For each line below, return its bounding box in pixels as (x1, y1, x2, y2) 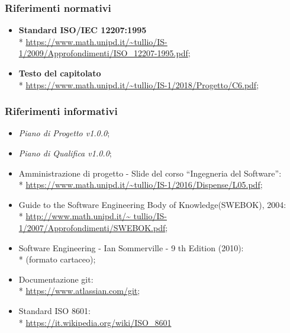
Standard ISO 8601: (18, 304, 91, 316)
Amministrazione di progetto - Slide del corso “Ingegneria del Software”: (18, 166, 282, 179)
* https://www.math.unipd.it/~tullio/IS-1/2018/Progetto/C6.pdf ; (18, 78, 259, 91)
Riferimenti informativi (5, 104, 118, 119)
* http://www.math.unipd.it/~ (18, 210, 131, 222)
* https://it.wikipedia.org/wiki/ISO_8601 (18, 316, 172, 328)
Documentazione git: (18, 273, 94, 285)
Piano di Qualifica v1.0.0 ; (18, 147, 112, 159)
